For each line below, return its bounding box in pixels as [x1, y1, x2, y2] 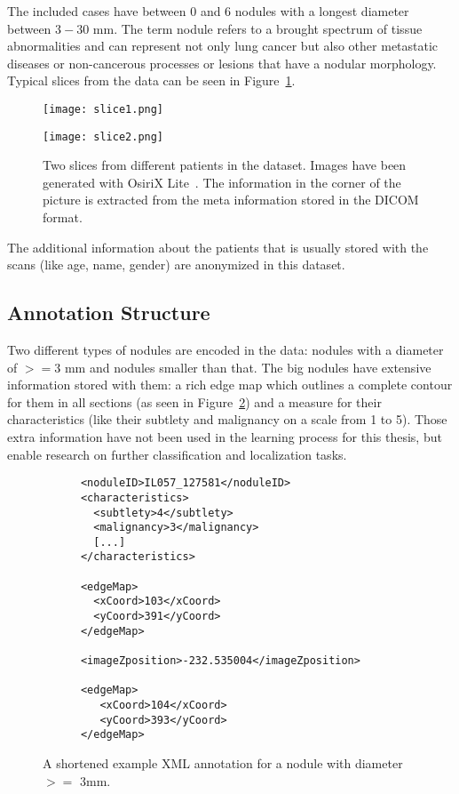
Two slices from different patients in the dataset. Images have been [43, 156, 407, 174]
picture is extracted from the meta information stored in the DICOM [43, 190, 419, 209]
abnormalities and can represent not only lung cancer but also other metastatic [7, 36, 439, 55]
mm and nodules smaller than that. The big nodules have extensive [64, 357, 431, 376]
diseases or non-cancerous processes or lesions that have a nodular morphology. [7, 53, 437, 72]
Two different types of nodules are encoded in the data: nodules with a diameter [7, 341, 444, 359]
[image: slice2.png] [43, 130, 164, 143]
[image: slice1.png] [43, 102, 164, 116]
